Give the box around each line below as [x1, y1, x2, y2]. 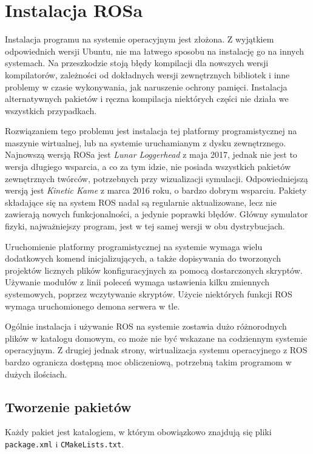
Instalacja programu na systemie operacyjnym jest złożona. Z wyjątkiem [5, 33, 274, 46]
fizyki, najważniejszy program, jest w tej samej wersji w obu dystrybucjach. [5, 220, 285, 232]
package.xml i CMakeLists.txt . [5, 437, 124, 450]
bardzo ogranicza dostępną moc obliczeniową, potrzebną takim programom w [5, 355, 292, 368]
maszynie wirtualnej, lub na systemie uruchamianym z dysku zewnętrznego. [5, 136, 286, 149]
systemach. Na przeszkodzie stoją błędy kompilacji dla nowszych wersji [5, 56, 269, 69]
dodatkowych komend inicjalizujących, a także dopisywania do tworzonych [5, 252, 281, 265]
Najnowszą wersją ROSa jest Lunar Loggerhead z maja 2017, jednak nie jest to [5, 148, 297, 161]
